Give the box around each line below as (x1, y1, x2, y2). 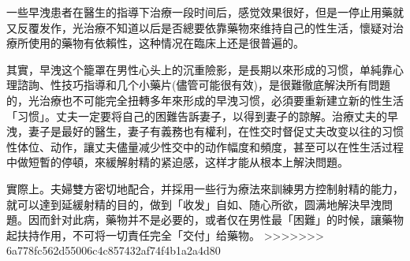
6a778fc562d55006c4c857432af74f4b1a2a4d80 (6, 242, 221, 259)
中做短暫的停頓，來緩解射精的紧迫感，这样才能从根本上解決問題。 (6, 154, 348, 170)
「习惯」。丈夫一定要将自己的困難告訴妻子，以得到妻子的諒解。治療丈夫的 (6, 107, 387, 124)
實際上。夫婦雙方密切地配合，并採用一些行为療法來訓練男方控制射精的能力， (6, 180, 404, 196)
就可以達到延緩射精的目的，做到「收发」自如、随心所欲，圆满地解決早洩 (6, 196, 382, 212)
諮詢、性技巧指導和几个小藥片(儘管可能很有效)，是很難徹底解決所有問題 (17, 76, 390, 93)
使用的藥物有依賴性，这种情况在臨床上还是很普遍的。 (28, 35, 304, 51)
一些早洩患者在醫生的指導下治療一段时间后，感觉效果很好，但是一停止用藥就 (6, 4, 404, 20)
